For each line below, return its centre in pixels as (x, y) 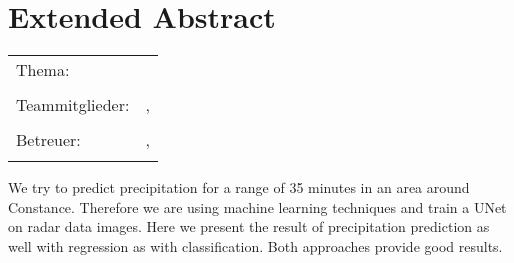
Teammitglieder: (73, 105)
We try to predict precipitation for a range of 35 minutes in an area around (239, 187)
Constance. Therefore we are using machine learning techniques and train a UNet (257, 206)
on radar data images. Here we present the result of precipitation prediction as (249, 226)
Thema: (43, 70)
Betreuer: (48, 140)
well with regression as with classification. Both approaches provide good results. (255, 245)
